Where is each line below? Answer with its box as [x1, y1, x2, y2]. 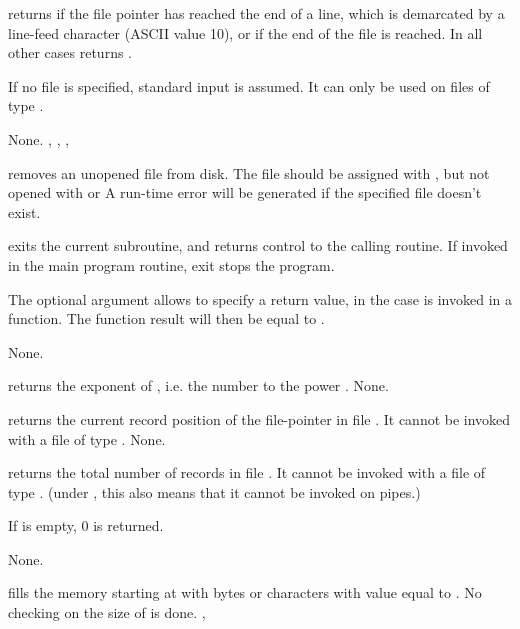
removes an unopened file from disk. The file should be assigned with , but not [8, 162, 490, 183]
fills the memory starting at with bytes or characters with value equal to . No [8, 582, 482, 603]
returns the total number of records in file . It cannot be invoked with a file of [8, 462, 486, 483]
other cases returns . [8, 42, 132, 63]
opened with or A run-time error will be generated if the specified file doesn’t [8, 182, 482, 203]
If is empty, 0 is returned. [8, 515, 164, 536]
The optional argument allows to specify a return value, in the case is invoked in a [8, 288, 513, 309]
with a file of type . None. [8, 428, 166, 449]
